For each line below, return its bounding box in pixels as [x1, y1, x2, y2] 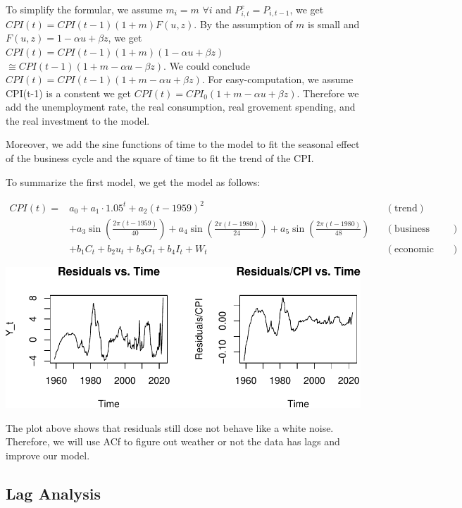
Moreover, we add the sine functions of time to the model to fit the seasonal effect [6, 137, 360, 151]
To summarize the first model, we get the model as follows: [6, 174, 261, 189]
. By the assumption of [194, 16, 293, 31]
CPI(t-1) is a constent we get [6, 85, 132, 100]
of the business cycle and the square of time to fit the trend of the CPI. [6, 151, 314, 166]
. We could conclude [163, 58, 250, 73]
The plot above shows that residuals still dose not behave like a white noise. [6, 420, 334, 435]
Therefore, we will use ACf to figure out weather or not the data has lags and [6, 434, 340, 449]
